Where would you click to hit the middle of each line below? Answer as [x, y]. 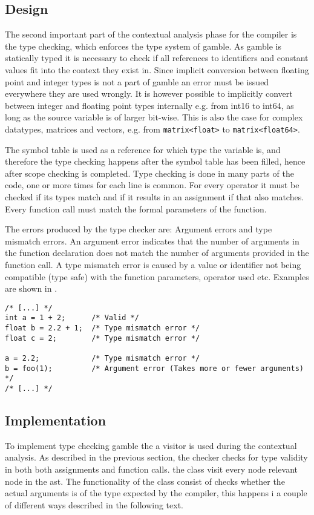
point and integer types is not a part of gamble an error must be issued [137, 81]
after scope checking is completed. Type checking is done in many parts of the [149, 173]
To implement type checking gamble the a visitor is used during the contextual [151, 445]
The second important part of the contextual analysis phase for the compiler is [151, 34]
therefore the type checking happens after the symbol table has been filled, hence [155, 161]
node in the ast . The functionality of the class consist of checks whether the [145, 481]
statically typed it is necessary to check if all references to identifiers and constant [157, 58]
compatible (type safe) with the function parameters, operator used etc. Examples [157, 276]
